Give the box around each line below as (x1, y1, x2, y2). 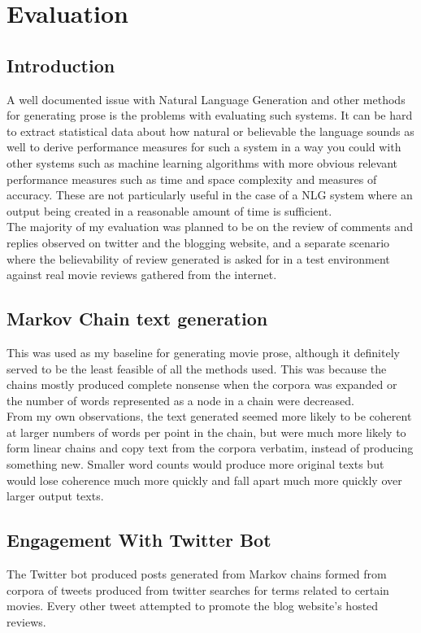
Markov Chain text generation (7, 306, 268, 331)
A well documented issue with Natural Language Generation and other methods (7, 90, 406, 107)
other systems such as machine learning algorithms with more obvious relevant (7, 154, 397, 171)
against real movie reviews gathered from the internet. (7, 266, 277, 283)
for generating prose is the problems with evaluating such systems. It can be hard (7, 107, 413, 124)
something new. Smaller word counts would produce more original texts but (7, 456, 384, 473)
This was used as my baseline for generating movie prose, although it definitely (7, 343, 400, 360)
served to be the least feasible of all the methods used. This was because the (7, 360, 387, 377)
